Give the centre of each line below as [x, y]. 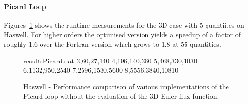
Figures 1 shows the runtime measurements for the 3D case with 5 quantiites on [124, 25]
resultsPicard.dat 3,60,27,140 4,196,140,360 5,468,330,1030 [110, 60]
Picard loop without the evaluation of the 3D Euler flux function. [121, 96]
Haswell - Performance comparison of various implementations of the [126, 86]
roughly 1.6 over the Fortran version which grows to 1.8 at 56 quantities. [113, 44]
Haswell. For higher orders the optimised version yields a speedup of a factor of [123, 34]
